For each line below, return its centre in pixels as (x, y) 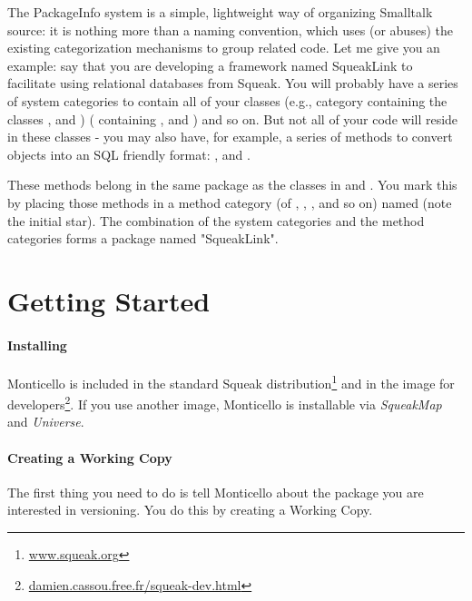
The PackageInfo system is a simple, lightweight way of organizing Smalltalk (220, 12)
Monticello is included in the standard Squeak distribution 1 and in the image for (231, 381)
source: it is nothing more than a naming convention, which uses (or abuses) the (230, 30)
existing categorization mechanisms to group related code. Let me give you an (224, 48)
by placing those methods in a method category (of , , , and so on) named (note (230, 202)
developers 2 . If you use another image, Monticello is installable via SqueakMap (225, 403)
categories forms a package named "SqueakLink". (143, 238)
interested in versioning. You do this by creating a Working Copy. (190, 510)
